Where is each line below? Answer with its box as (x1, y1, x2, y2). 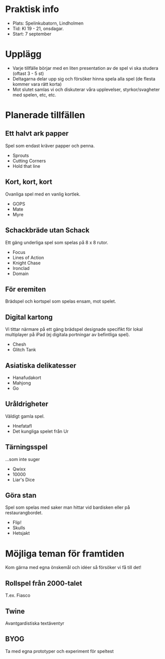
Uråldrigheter (5, 400, 49, 408)
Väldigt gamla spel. (5, 413, 45, 419)
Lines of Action (12, 254, 44, 260)
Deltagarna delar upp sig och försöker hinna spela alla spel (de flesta (12, 75, 156, 81)
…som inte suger (5, 456, 40, 462)
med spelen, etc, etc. (12, 91, 56, 98)
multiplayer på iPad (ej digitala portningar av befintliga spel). (5, 332, 130, 338)
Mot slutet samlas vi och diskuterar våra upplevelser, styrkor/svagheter (12, 86, 160, 92)
